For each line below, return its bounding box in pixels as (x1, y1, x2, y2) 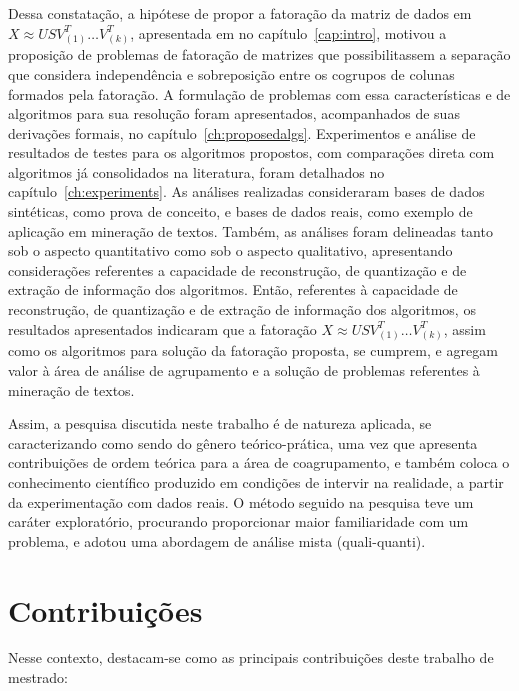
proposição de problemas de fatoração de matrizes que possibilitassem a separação (8, 44, 511, 65)
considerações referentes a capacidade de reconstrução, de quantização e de (8, 259, 467, 280)
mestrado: (8, 667, 69, 688)
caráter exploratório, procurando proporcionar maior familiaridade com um (8, 511, 469, 532)
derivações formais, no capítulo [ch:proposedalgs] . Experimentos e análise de (8, 122, 476, 143)
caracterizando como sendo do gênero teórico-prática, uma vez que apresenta (8, 432, 478, 453)
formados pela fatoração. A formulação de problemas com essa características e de (8, 83, 511, 104)
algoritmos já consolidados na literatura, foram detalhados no (8, 161, 385, 182)
